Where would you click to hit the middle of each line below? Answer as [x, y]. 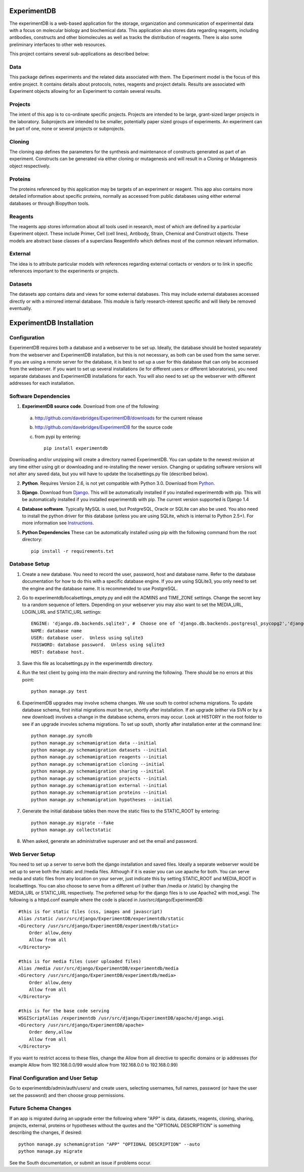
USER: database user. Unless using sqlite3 [87, 637]
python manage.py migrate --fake [72, 823]
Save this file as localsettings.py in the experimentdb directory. [88, 663]
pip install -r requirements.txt [72, 551]
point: [28, 680]
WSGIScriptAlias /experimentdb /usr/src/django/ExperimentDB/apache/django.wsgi [121, 1018]
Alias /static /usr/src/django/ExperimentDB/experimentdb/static [101, 919]
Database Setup [30, 564]
